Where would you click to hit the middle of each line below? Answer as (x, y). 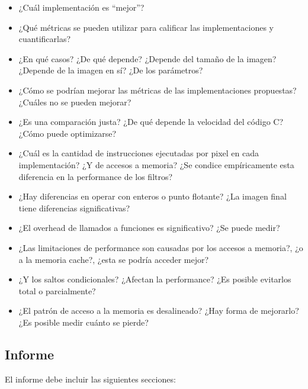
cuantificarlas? (45, 39)
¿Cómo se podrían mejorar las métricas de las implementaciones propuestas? (158, 90)
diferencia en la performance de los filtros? (96, 176)
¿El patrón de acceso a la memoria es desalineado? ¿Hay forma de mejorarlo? (159, 311)
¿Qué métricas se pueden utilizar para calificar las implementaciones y (146, 27)
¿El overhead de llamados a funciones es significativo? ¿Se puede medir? (149, 228)
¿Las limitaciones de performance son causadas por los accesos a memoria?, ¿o (161, 247)
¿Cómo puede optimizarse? (68, 133)
